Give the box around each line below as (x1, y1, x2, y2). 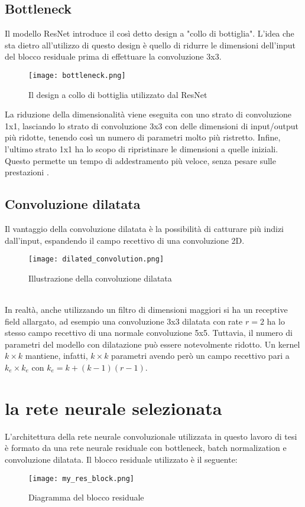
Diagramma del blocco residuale (28, 491, 144, 503)
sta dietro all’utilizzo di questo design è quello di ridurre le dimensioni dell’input (5, 38, 296, 51)
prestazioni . (5, 166, 49, 178)
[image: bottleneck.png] (28, 71, 126, 80)
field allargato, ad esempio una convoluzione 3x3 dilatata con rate (5, 315, 243, 327)
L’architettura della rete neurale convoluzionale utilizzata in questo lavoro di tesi (5, 430, 297, 442)
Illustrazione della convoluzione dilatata (28, 272, 172, 284)
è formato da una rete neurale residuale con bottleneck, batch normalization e (5, 441, 287, 454)
